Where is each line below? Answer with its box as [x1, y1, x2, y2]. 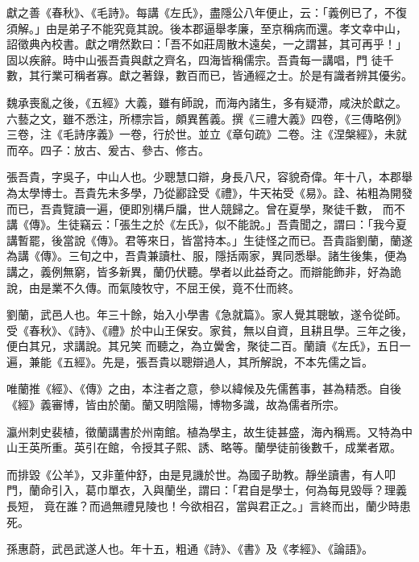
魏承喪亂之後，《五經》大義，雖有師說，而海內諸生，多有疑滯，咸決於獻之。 [6, 93, 407, 110]
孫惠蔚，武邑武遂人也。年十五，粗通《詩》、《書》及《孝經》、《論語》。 [6, 540, 373, 557]
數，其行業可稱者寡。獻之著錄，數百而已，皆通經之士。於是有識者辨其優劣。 [6, 67, 413, 84]
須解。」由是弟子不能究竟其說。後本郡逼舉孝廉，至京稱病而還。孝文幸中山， [6, 19, 407, 36]
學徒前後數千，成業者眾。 [265, 439, 401, 456]
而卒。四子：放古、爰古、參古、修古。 [6, 141, 209, 158]
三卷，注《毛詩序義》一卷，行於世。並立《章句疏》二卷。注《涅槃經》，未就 [6, 126, 407, 143]
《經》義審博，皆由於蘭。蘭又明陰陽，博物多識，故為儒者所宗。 [6, 396, 345, 413]
